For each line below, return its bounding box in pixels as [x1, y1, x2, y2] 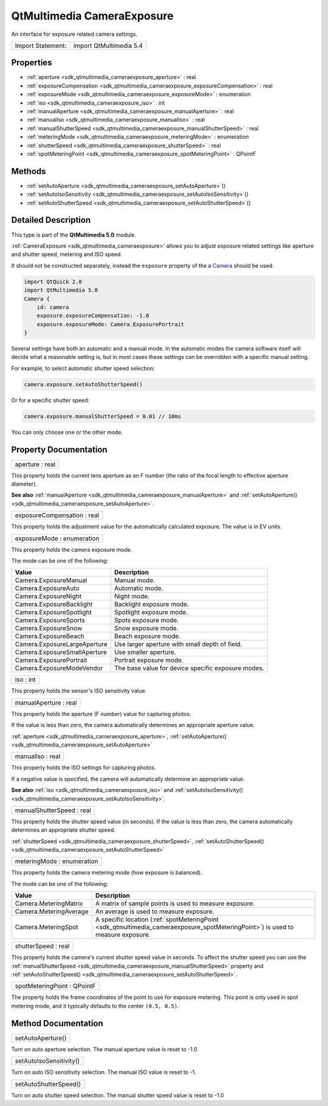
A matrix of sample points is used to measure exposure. [95, 899, 255, 908]
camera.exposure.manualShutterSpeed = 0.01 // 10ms [24, 412, 182, 420]
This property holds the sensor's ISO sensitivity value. [11, 687, 147, 695]
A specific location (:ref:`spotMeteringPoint [95, 916, 219, 924]
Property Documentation [11, 444, 108, 454]
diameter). [11, 481, 38, 488]
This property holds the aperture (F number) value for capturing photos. [11, 710, 191, 717]
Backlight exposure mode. [114, 600, 190, 608]
